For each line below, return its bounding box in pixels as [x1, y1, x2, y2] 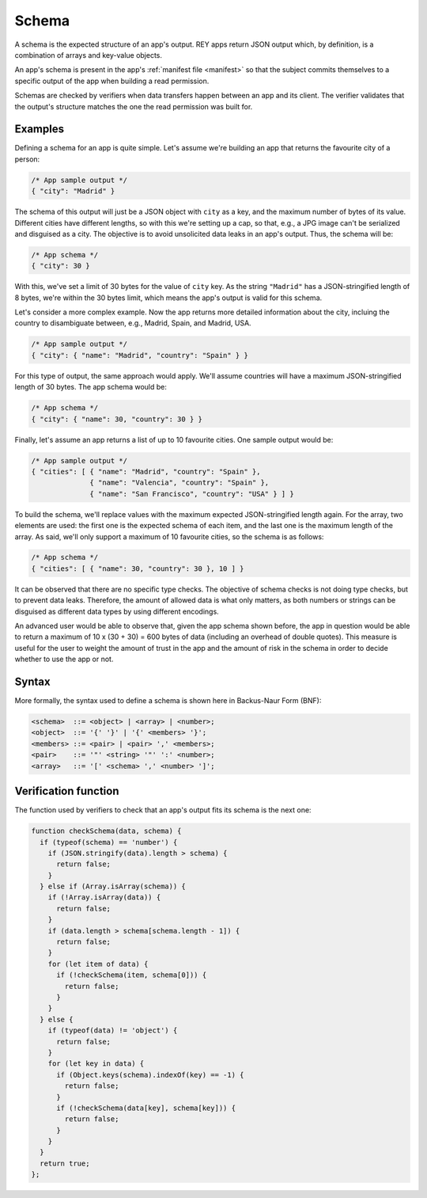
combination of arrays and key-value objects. [14, 50, 162, 59]
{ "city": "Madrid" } [31, 187, 115, 196]
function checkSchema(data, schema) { [31, 827, 182, 835]
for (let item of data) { [47, 959, 149, 968]
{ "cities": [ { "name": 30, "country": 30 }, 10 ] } [31, 564, 244, 573]
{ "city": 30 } [31, 261, 90, 271]
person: [14, 154, 40, 164]
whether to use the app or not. [14, 654, 114, 664]
